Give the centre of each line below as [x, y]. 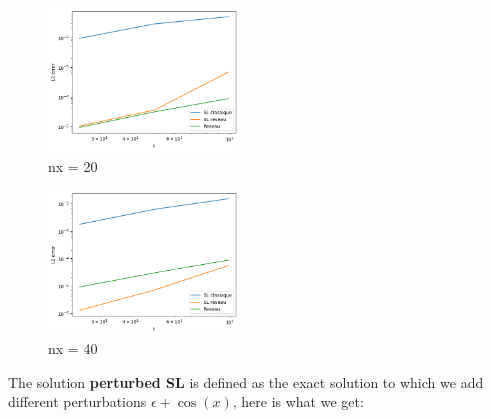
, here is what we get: [298, 401]
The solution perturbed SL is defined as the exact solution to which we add [246, 381]
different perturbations [77, 401]
